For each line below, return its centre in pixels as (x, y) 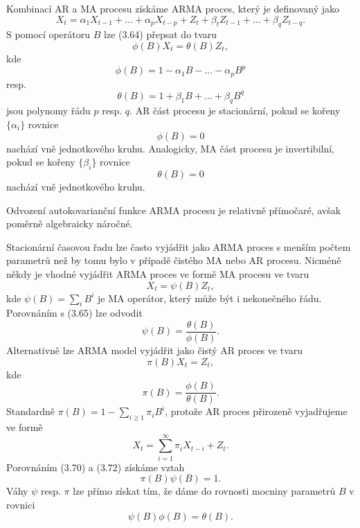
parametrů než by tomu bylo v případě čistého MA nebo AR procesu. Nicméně (174, 260)
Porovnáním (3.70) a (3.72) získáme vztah (96, 467)
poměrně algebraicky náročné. (70, 223)
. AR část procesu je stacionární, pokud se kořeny (235, 111)
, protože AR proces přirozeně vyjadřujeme (256, 411)
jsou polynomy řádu (48, 111)
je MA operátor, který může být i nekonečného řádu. (210, 298)
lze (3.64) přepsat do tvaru (161, 34)
